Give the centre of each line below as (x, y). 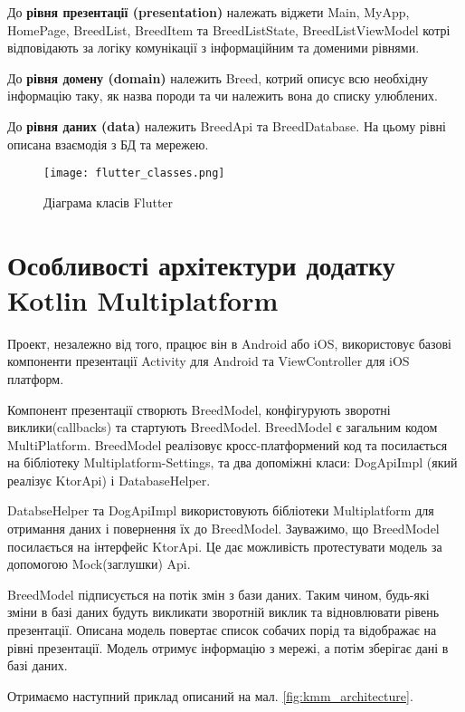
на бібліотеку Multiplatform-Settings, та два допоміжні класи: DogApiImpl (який (232, 462)
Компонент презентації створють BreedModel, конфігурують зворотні (199, 409)
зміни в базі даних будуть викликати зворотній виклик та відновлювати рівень (223, 612)
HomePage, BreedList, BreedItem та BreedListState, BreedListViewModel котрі (229, 29)
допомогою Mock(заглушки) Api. (99, 564)
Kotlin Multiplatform (143, 299)
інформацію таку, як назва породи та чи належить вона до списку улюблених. (223, 96)
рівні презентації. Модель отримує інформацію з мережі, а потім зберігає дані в (228, 647)
